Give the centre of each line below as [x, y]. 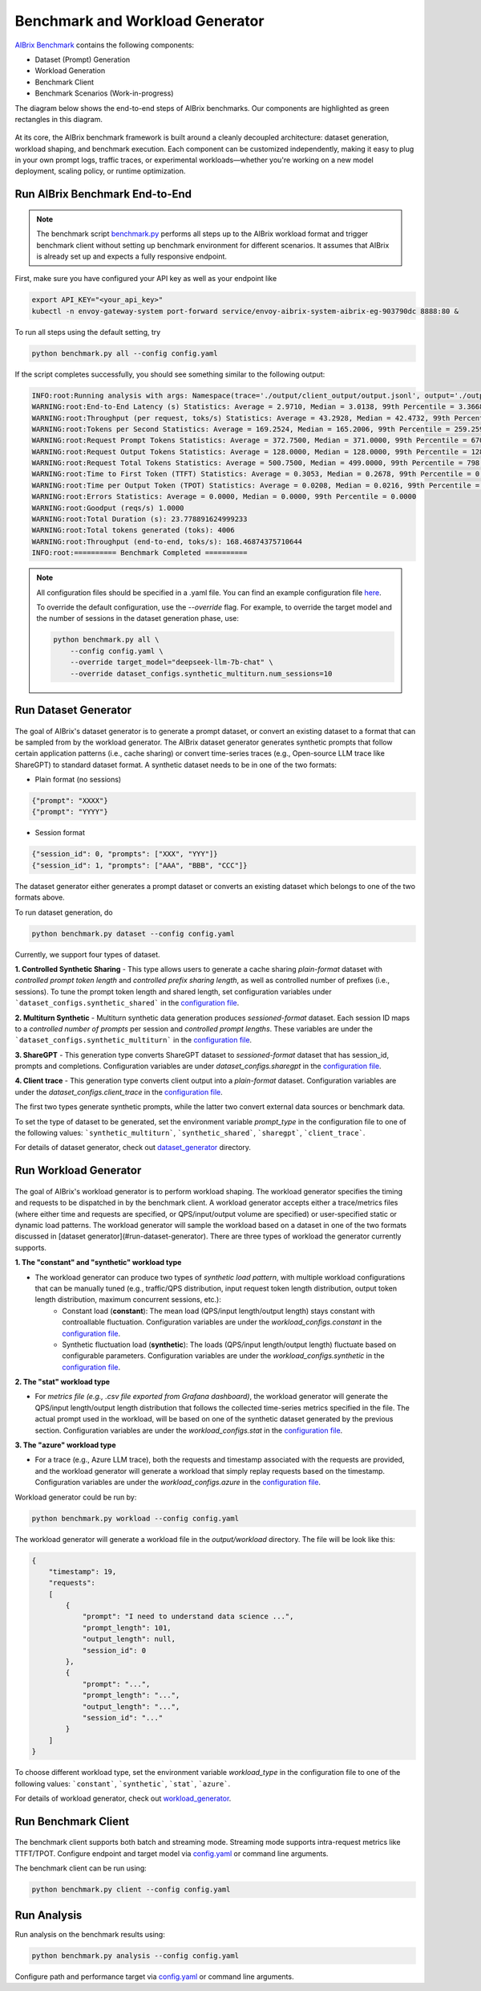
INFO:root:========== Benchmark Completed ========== [139, 553]
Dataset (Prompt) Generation [83, 59]
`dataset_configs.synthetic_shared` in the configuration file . [127, 1003]
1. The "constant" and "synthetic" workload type [98, 1263]
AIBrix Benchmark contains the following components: [105, 45]
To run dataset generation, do [64, 912]
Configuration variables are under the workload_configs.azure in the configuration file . [178, 1483]
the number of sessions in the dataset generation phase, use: [138, 618]
